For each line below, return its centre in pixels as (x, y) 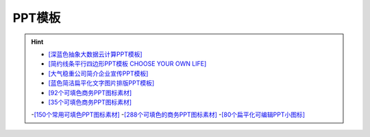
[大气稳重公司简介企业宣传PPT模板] (98, 73)
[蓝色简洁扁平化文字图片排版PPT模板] (101, 83)
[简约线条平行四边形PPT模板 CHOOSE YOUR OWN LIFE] (127, 64)
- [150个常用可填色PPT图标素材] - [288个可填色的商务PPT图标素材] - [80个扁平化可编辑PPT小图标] (168, 115)
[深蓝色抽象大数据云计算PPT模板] (96, 54)
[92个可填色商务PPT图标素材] (90, 92)
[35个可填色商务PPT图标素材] (90, 102)
